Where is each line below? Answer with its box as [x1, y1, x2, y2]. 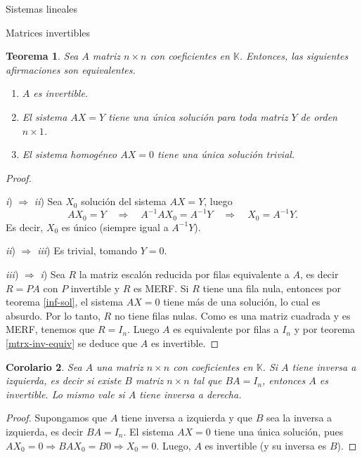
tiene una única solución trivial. [157, 147, 295, 162]
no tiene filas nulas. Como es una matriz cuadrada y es [114, 308, 351, 322]
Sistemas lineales [6, 1, 78, 15]
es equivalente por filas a [173, 322, 279, 336]
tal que [193, 373, 222, 388]
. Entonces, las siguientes [239, 48, 349, 63]
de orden [300, 109, 337, 124]
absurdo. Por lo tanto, [6, 308, 101, 322]
